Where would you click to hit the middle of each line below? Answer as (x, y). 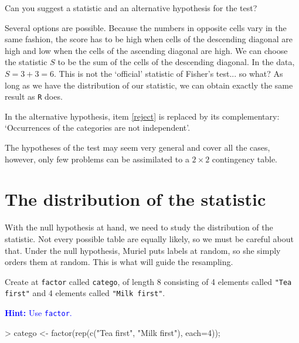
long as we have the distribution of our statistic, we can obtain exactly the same (149, 85)
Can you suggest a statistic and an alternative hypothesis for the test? (131, 8)
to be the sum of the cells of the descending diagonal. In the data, (176, 62)
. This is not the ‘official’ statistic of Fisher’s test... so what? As (169, 73)
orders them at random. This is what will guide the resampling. (119, 262)
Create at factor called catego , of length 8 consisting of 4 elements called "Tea (148, 281)
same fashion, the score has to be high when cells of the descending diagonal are (149, 39)
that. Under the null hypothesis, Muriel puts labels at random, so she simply (143, 250)
